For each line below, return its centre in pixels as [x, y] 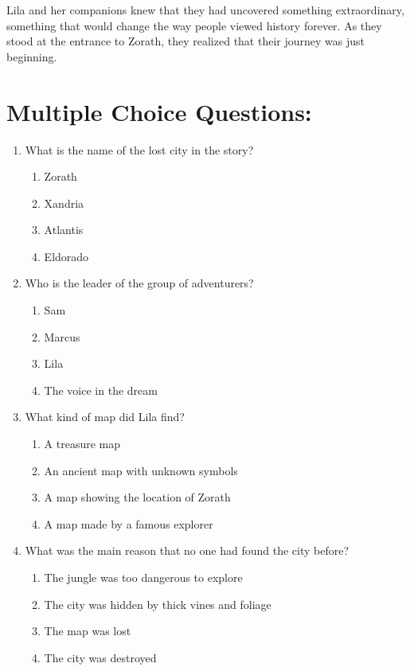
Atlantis [64, 230]
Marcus [62, 336]
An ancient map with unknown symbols [141, 470]
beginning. [32, 56]
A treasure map [82, 444]
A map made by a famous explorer [129, 523]
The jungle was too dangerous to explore [143, 577]
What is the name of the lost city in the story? [139, 149]
